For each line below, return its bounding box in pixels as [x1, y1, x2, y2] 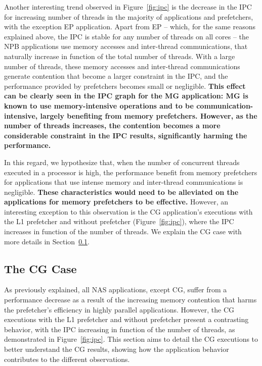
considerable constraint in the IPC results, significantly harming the [4, 130, 247, 140]
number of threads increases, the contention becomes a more [4, 120, 221, 131]
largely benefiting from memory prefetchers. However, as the [40, 110, 257, 121]
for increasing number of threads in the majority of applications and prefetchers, [4, 11, 253, 22]
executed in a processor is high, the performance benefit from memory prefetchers [4, 167, 257, 177]
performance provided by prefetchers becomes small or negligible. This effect [4, 80, 246, 91]
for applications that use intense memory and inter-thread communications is [4, 177, 243, 187]
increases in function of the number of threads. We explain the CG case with [4, 226, 242, 237]
